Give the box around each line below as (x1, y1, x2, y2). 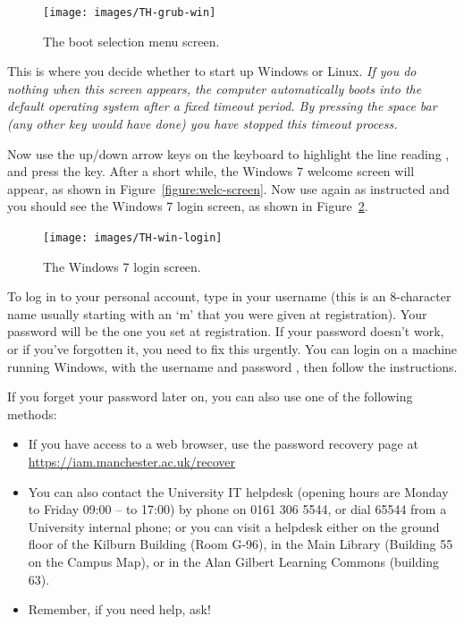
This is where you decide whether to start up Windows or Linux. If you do (7, 62, 417, 80)
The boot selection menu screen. (43, 31, 220, 50)
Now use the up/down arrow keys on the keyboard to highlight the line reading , (7, 144, 450, 163)
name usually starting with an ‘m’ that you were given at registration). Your (7, 304, 427, 323)
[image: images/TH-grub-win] (43, 6, 216, 19)
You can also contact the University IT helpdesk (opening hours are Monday (28, 482, 449, 501)
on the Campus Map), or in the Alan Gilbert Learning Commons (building (28, 552, 439, 570)
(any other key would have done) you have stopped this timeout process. (7, 114, 398, 133)
